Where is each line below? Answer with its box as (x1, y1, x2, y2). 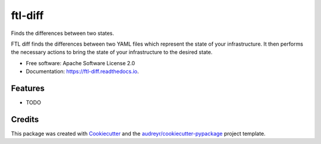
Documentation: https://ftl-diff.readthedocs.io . (26, 68, 139, 75)
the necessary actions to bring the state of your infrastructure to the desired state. (11, 49, 213, 56)
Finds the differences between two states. (11, 30, 114, 37)
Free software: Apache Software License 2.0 (26, 59, 136, 66)
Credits (11, 114, 39, 124)
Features (11, 83, 45, 93)
